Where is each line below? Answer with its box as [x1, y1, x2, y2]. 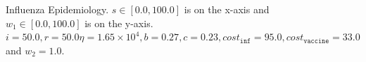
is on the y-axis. [84, 15, 153, 30]
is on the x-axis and [184, 2, 270, 16]
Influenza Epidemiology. [6, 2, 109, 16]
